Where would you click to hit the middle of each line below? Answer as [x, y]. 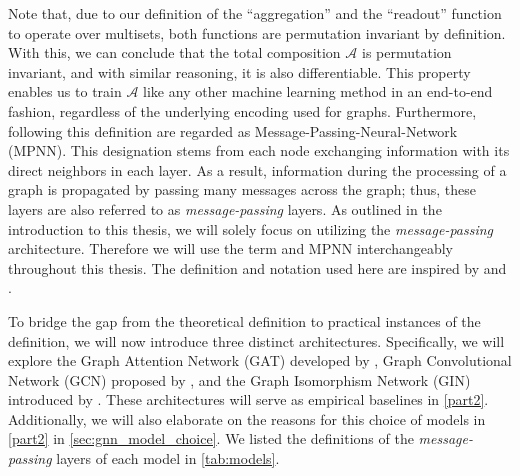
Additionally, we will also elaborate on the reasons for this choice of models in [247, 418]
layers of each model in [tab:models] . [168, 458]
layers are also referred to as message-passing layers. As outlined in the [225, 208]
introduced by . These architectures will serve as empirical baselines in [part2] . [248, 399]
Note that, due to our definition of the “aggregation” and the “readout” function [255, 13]
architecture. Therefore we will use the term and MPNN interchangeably [231, 248]
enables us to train [65, 91]
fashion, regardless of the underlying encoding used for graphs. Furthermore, [242, 110]
